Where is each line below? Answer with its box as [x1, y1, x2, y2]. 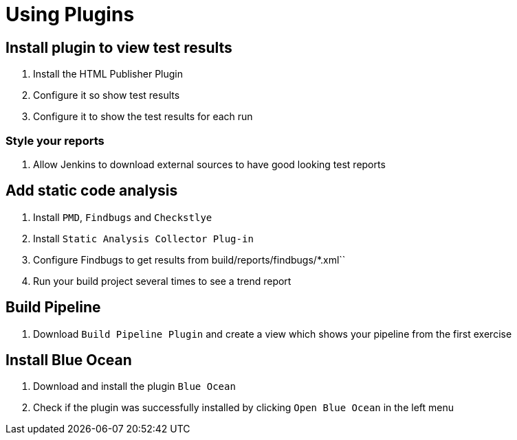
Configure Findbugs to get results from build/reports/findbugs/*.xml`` [33, 253, 346, 266]
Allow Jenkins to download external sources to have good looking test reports [33, 158, 386, 170]
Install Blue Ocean [5, 351, 132, 369]
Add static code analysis [5, 182, 178, 200]
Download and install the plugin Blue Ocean [33, 380, 236, 393]
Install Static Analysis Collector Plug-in [33, 232, 254, 244]
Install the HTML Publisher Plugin [33, 68, 184, 80]
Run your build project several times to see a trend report [33, 275, 291, 287]
